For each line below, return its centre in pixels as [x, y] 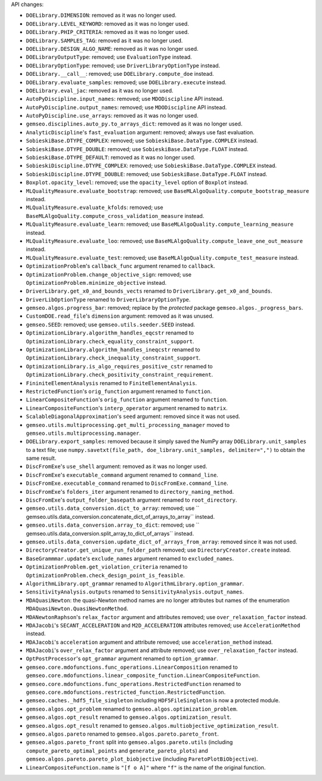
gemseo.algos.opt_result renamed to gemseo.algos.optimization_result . [129, 717]
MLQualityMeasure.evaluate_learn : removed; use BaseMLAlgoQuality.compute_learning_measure [160, 225]
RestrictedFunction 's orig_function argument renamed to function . [119, 391]
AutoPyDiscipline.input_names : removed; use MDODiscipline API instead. [125, 99]
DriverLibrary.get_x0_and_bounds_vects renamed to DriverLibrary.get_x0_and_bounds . [149, 291]
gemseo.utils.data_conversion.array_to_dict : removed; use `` [113, 525]
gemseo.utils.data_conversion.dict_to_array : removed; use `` [113, 508]
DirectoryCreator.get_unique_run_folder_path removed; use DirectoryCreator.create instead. [159, 550]
